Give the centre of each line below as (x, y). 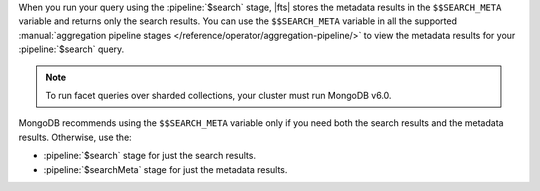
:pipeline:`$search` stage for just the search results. (150, 156)
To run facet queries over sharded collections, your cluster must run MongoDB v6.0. (218, 95)
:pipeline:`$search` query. (71, 49)
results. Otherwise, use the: (75, 137)
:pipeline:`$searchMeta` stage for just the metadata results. (165, 169)
